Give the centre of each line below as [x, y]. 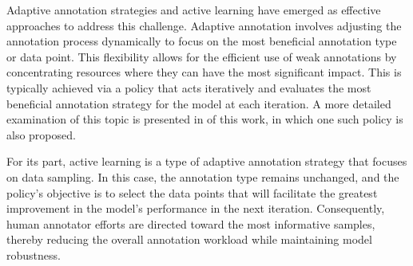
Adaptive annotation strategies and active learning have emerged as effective [194, 10]
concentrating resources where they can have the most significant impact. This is [204, 72]
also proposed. [41, 134]
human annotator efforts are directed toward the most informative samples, [191, 223]
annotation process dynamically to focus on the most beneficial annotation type [202, 41]
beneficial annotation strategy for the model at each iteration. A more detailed [199, 103]
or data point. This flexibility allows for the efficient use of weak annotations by [202, 56]
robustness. [34, 254]
